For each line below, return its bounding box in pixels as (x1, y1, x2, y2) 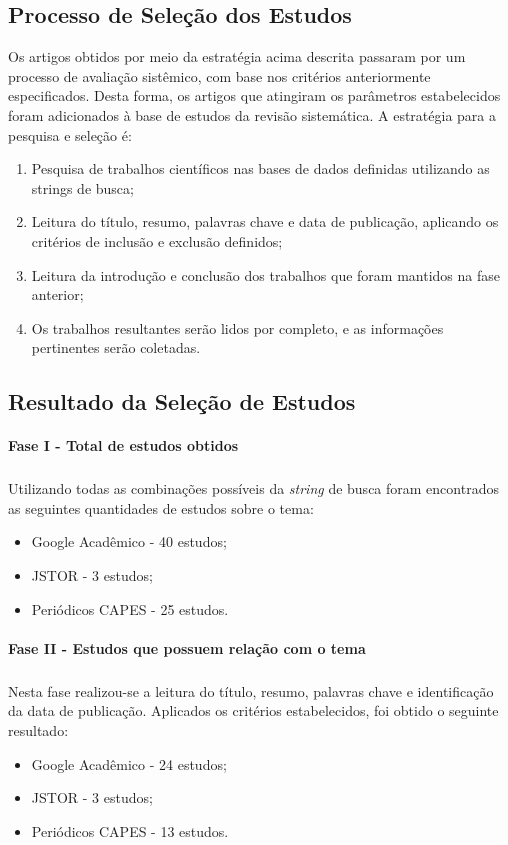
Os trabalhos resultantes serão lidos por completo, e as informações (31, 317, 444, 338)
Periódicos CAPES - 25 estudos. (31, 598, 229, 619)
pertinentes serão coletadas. (31, 337, 201, 358)
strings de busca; (31, 177, 134, 198)
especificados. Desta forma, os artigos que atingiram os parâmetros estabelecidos (8, 85, 501, 106)
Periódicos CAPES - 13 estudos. (31, 820, 229, 841)
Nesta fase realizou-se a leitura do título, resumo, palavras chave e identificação (8, 680, 494, 701)
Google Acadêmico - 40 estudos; (31, 531, 227, 552)
